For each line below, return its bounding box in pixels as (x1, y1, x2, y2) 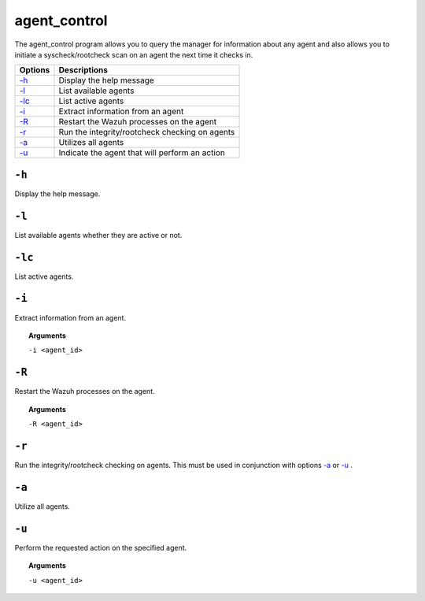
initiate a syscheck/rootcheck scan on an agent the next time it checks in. (14, 50, 253, 59)
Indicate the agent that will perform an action (58, 147, 226, 158)
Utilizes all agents (58, 137, 124, 148)
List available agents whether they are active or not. (14, 230, 183, 239)
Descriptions (58, 65, 108, 76)
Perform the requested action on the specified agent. (14, 543, 187, 552)
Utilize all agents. (14, 501, 71, 511)
